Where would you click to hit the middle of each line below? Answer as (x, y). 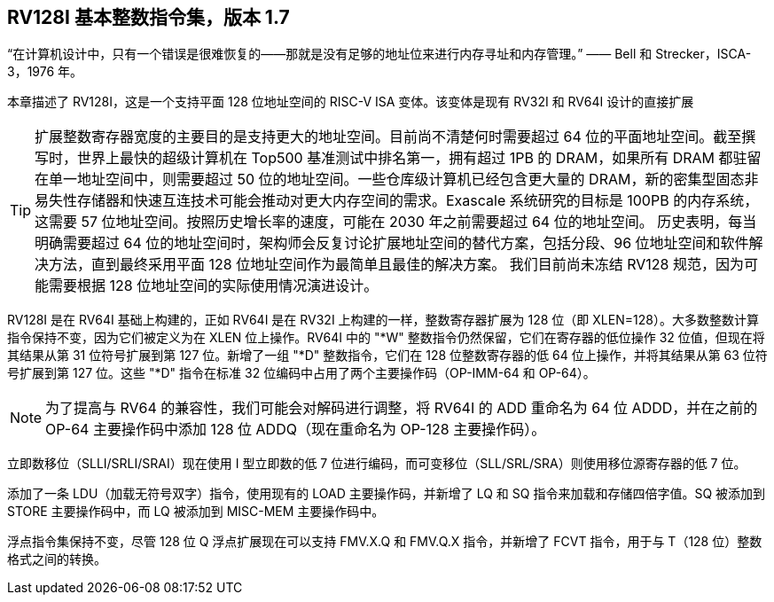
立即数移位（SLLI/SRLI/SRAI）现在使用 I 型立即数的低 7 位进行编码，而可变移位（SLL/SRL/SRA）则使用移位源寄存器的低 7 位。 (377, 464)
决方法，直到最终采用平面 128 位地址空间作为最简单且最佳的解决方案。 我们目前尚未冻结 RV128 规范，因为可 (396, 265)
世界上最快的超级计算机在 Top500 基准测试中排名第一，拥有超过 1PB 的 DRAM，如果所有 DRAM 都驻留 (419, 158)
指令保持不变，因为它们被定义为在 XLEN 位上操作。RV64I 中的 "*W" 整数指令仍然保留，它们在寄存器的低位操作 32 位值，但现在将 (386, 338)
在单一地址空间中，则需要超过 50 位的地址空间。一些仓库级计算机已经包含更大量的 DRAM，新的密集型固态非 (397, 180)
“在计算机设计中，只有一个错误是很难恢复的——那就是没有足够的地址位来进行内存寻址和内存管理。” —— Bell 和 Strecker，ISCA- (379, 54)
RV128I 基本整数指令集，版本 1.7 (149, 17)
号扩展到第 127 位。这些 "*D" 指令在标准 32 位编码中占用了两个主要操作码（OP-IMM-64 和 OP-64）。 (301, 373)
